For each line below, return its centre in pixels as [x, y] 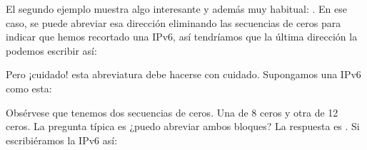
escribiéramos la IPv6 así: [62, 140]
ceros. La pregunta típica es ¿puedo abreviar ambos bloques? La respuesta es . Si [183, 126]
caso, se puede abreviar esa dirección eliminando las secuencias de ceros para [174, 22]
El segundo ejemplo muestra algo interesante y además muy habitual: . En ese [176, 9]
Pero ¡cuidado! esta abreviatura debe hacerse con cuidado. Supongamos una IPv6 [183, 74]
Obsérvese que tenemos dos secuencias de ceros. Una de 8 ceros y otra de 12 [172, 112]
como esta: [29, 88]
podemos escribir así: [51, 50]
